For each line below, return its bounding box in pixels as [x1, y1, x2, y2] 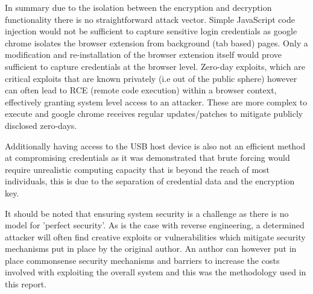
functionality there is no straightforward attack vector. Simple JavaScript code [5, 13, 295, 25]
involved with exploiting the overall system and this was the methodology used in [5, 266, 306, 278]
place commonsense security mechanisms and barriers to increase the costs [5, 254, 280, 266]
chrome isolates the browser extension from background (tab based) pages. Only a [5, 36, 308, 49]
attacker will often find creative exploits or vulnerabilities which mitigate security [5, 230, 306, 243]
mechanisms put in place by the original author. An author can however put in [5, 242, 297, 255]
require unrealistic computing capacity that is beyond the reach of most [5, 163, 270, 175]
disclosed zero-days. [5, 119, 77, 131]
